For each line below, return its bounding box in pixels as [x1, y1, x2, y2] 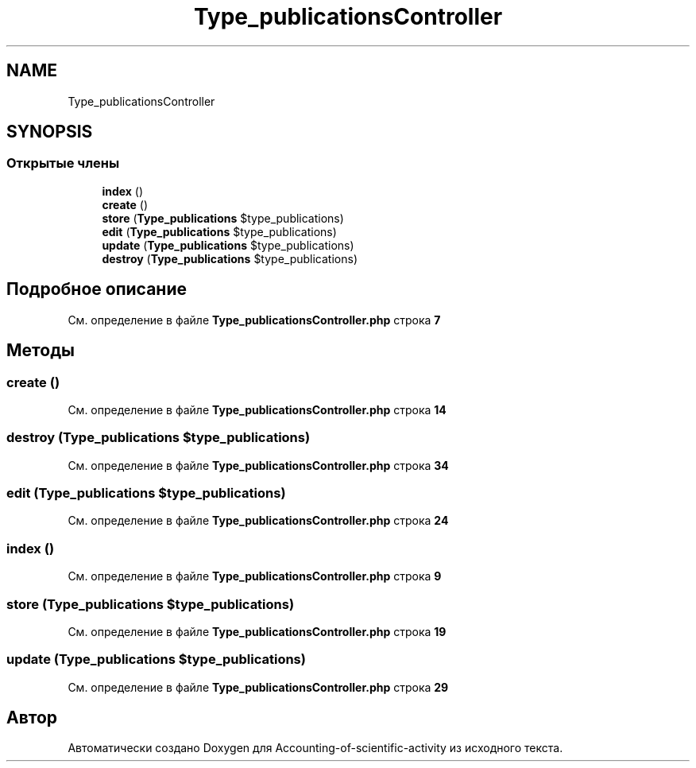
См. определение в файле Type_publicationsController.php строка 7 [68, 312, 441, 327]
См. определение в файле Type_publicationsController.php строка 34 [68, 458, 449, 472]
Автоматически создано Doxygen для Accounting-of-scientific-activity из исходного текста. [68, 741, 563, 755]
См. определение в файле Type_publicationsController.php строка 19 [68, 624, 447, 638]
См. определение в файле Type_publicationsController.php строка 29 [68, 680, 449, 694]
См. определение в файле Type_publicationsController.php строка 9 [68, 569, 442, 584]
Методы [6, 340, 75, 361]
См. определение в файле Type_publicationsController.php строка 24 [68, 514, 449, 528]
